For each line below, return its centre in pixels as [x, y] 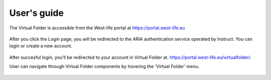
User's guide [36, 13]
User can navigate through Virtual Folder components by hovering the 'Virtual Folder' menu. [104, 67]
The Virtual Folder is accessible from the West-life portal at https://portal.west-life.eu [97, 28]
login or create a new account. [41, 46]
